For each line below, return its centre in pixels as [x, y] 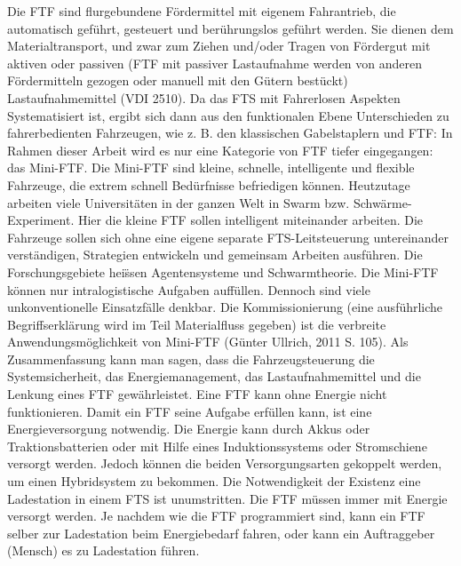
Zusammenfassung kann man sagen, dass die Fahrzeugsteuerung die [191, 359]
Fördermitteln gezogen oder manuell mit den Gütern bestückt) [178, 80]
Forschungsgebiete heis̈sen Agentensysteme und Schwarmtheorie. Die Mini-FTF [223, 271]
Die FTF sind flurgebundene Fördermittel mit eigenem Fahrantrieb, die [202, 11]
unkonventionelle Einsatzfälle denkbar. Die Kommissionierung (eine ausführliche [225, 307]
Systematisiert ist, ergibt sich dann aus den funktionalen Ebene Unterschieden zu [228, 115]
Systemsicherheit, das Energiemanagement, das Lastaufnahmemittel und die [214, 376]
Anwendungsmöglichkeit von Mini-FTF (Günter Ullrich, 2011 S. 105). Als [208, 342]
